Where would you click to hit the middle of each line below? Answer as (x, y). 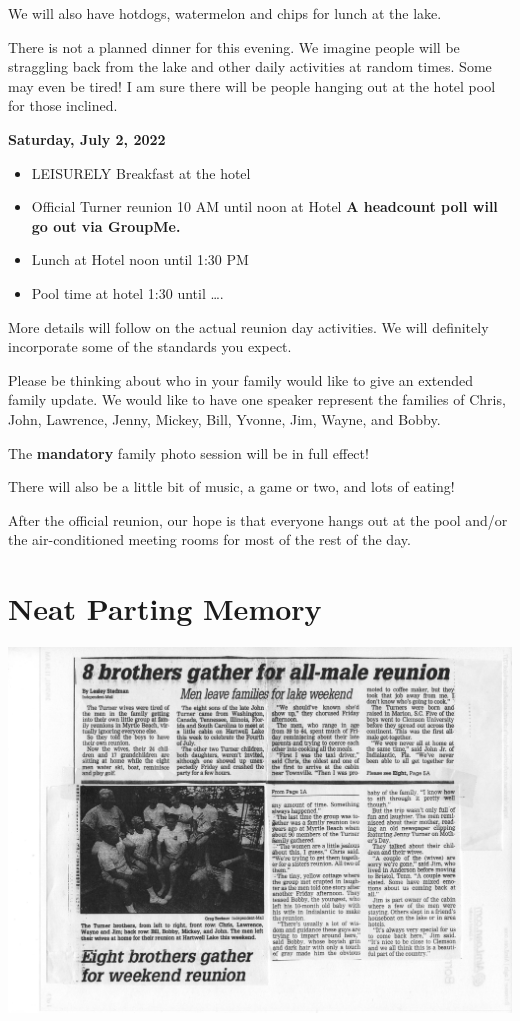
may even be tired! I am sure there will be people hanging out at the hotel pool (252, 85)
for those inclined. (63, 105)
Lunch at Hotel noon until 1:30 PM (140, 259)
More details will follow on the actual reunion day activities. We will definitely (248, 326)
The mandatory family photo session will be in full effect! (188, 452)
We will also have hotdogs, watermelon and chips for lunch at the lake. (225, 13)
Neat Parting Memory (165, 608)
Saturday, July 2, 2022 (87, 138)
